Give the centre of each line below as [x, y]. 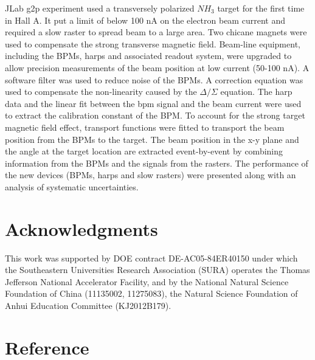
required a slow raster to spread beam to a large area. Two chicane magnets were [156, 32]
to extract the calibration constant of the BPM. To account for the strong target [155, 115]
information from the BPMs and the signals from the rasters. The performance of [157, 163]
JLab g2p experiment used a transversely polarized [100, 8]
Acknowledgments [81, 228]
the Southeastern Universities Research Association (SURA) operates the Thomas [157, 270]
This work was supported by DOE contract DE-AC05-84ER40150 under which [151, 258]
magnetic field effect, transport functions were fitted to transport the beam [145, 127]
